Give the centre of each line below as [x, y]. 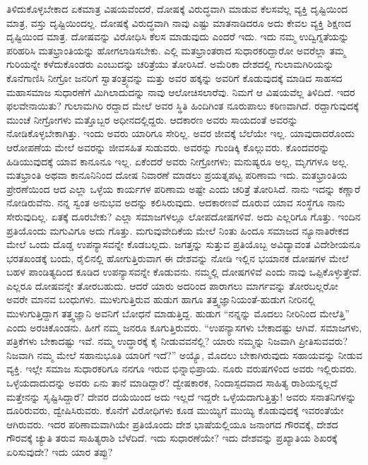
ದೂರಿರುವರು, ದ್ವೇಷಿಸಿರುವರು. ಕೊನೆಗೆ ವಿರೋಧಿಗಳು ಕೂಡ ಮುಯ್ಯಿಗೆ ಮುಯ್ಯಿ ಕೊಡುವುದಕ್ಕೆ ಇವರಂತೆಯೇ [175, 410]
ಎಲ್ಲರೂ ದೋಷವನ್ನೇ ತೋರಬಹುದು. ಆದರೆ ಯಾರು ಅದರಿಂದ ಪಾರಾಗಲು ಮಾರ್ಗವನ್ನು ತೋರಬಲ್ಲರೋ [172, 285]
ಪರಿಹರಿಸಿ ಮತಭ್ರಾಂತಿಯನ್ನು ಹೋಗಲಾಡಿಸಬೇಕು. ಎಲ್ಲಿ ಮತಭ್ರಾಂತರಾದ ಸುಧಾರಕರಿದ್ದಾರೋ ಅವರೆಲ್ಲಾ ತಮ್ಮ [176, 50]
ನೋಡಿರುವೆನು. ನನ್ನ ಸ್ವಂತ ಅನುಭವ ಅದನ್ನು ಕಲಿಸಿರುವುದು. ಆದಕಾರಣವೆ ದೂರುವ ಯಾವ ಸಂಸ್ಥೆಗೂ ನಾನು [176, 202]
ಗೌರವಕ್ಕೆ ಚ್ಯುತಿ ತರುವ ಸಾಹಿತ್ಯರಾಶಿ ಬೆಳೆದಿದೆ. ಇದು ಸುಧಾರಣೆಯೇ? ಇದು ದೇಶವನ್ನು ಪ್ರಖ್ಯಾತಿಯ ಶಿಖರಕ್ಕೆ [172, 438]
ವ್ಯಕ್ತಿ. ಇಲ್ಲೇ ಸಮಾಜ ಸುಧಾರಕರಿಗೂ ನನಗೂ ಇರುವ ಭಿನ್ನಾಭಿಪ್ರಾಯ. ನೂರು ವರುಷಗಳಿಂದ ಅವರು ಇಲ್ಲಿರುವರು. [182, 369]
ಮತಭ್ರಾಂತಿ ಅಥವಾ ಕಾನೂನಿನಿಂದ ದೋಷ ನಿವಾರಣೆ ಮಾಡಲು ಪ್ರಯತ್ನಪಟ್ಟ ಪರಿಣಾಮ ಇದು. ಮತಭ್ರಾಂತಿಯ [177, 175]
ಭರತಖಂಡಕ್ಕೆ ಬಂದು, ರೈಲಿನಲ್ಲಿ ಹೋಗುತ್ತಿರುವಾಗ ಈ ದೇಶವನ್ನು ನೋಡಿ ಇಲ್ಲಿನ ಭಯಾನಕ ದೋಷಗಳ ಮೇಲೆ [178, 258]
